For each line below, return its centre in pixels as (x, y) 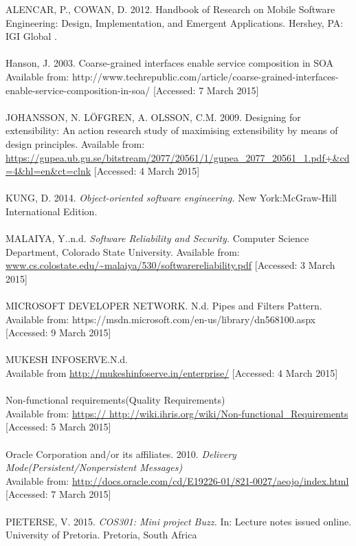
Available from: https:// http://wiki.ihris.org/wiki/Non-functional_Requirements (177, 413)
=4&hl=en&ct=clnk (48, 171)
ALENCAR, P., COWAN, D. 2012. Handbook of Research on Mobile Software (170, 9)
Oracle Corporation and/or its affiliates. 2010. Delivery (121, 454)
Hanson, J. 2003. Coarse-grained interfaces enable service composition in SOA (170, 63)
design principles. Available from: (75, 143)
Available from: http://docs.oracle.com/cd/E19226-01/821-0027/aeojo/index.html (177, 480)
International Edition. (52, 211)
